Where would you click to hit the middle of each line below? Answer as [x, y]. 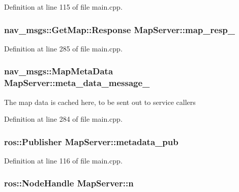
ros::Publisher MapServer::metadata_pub [91, 141]
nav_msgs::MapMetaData [59, 71]
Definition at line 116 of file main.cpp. [63, 160]
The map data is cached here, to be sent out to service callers [100, 102]
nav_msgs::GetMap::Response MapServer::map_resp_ [120, 29]
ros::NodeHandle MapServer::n [69, 183]
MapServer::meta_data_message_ [77, 83]
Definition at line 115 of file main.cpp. [63, 7]
